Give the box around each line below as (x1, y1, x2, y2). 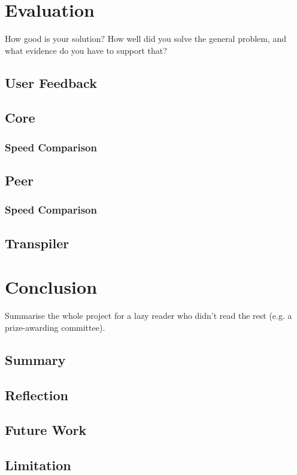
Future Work (5, 421, 87, 439)
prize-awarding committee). (5, 321, 105, 333)
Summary (5, 350, 66, 369)
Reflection (5, 385, 68, 404)
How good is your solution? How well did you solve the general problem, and (5, 32, 287, 45)
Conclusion (5, 275, 98, 299)
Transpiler (5, 233, 69, 252)
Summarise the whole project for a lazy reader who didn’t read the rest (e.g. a (5, 309, 292, 322)
